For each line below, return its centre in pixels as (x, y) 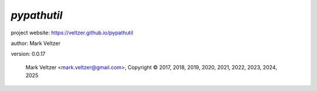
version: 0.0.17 (28, 54)
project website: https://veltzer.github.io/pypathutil (72, 33)
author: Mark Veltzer (36, 43)
